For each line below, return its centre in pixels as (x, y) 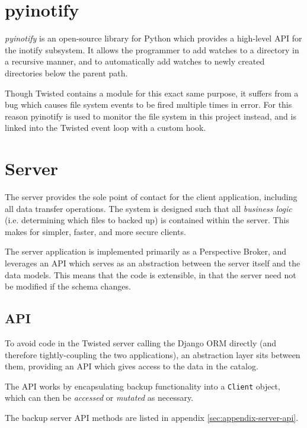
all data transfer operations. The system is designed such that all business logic (148, 208)
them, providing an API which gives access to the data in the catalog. (132, 366)
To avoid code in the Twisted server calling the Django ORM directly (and (140, 342)
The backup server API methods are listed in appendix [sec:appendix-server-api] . (152, 417)
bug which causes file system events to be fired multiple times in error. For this (148, 104)
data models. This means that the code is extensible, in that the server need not (151, 274)
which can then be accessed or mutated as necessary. (99, 398)
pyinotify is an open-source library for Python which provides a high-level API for (153, 38)
